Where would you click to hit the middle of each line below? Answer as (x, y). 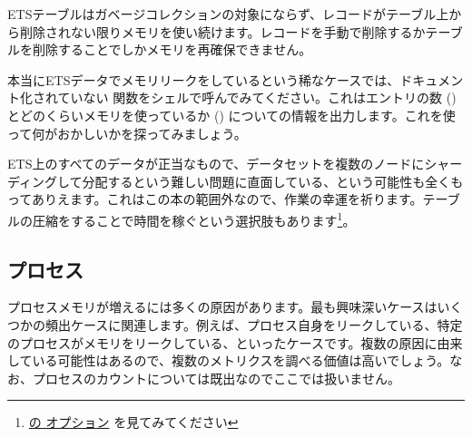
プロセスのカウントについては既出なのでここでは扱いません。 (216, 378)
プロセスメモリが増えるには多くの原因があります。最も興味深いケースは (222, 307)
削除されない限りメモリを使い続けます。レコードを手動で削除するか (222, 31)
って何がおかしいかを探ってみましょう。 (127, 133)
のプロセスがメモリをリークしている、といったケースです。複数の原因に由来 (235, 342)
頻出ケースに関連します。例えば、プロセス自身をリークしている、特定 (254, 324)
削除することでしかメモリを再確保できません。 (172, 49)
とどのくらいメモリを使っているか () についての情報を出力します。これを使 (231, 115)
